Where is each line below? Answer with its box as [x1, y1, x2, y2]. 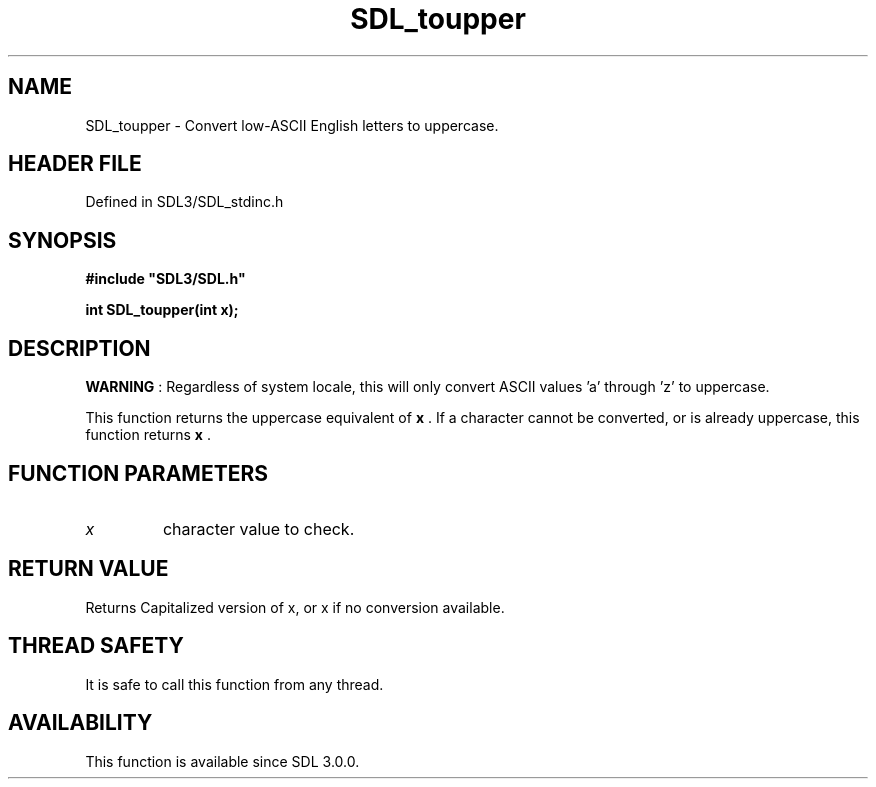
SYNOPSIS [8, 227, 117, 253]
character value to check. [162, 518, 355, 539]
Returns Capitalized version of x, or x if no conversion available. [85, 598, 505, 616]
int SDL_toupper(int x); [85, 301, 239, 319]
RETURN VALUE [8, 556, 169, 582]
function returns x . [85, 426, 211, 444]
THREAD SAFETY [8, 633, 184, 659]
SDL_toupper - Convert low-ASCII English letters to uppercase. [85, 116, 499, 134]
